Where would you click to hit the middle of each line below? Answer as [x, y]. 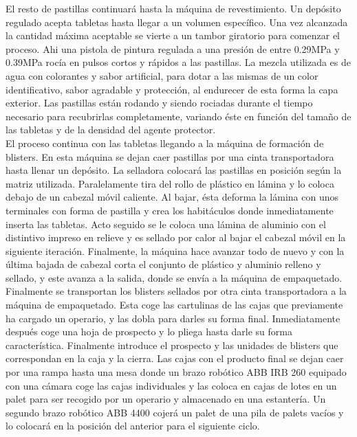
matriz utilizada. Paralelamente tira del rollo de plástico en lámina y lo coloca [170, 183]
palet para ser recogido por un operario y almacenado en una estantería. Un [166, 399]
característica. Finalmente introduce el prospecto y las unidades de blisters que [172, 345]
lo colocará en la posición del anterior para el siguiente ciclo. [133, 426]
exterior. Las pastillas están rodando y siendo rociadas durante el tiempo [159, 103]
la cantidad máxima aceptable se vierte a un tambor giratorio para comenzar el [173, 35]
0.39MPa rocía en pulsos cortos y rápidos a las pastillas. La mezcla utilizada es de [178, 62]
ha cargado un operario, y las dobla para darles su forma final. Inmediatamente [173, 318]
